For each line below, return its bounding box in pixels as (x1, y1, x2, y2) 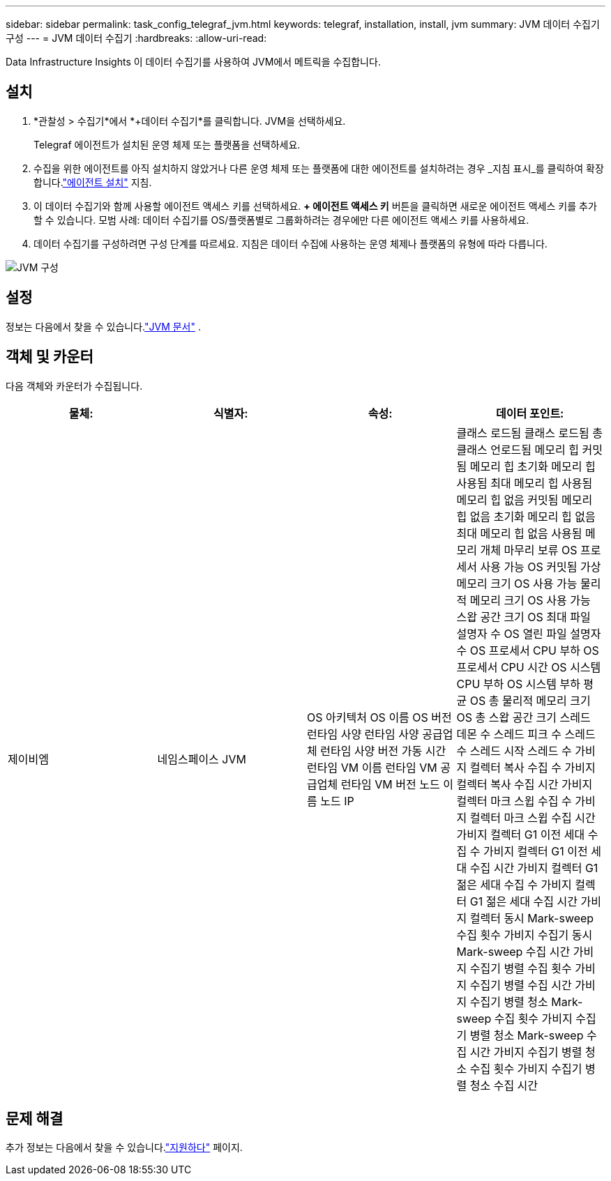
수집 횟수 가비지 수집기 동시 (456, 927, 593, 942)
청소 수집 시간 (469, 1078, 538, 1092)
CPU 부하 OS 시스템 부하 (456, 676, 580, 691)
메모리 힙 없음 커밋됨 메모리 (456, 492, 593, 507)
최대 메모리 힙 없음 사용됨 (456, 526, 582, 540)
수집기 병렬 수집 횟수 (469, 961, 572, 975)
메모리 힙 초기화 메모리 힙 (469, 459, 596, 473)
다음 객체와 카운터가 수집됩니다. (6, 379, 143, 392)
